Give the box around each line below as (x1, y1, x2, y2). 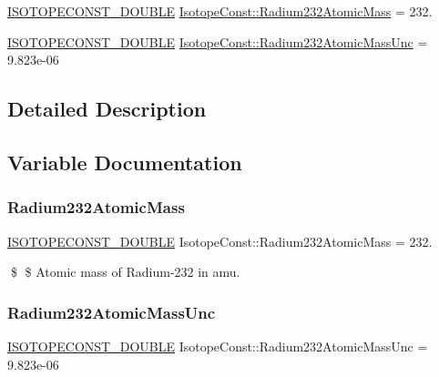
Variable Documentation (7, 148, 242, 176)
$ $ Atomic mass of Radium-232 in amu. (10, 262, 240, 281)
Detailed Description (7, 95, 207, 123)
